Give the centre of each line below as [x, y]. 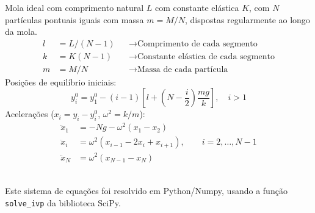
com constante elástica [197, 7]
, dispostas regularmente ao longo [248, 19]
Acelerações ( [30, 114]
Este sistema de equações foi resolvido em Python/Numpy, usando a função [146, 191]
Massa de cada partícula [183, 69]
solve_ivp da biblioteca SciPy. [63, 202]
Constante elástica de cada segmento [206, 56]
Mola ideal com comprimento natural [74, 7]
